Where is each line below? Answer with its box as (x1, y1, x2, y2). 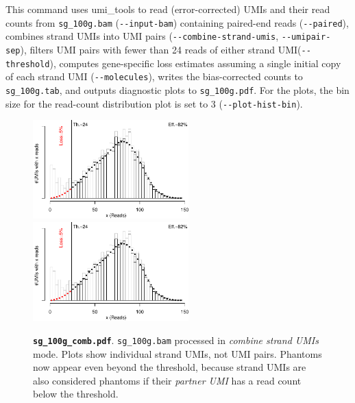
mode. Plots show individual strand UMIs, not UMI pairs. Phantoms (33, 346, 322, 361)
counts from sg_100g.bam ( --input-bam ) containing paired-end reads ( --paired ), (5, 15, 349, 29)
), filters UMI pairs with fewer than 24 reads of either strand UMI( (20, 42, 302, 56)
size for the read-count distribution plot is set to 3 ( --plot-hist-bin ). (5, 96, 303, 110)
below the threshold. (33, 387, 119, 401)
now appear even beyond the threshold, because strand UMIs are (33, 360, 306, 374)
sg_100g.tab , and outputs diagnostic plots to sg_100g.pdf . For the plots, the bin (5, 82, 350, 97)
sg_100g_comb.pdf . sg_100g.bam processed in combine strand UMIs (33, 332, 319, 347)
